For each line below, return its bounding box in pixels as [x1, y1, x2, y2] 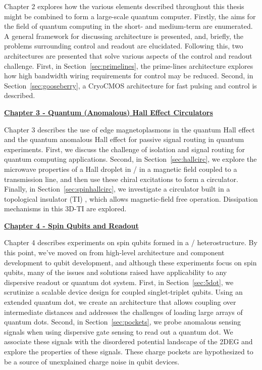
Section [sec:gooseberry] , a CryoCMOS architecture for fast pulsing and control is [4, 80, 257, 90]
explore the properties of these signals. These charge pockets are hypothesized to [4, 346, 253, 356]
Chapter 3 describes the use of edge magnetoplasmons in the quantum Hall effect [4, 124, 255, 134]
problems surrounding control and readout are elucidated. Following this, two [4, 40, 243, 51]
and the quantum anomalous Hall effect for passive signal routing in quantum [4, 134, 244, 145]
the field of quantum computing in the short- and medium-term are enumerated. [4, 21, 253, 31]
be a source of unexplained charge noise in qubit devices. [4, 356, 180, 366]
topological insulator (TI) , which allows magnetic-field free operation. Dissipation [4, 193, 258, 204]
